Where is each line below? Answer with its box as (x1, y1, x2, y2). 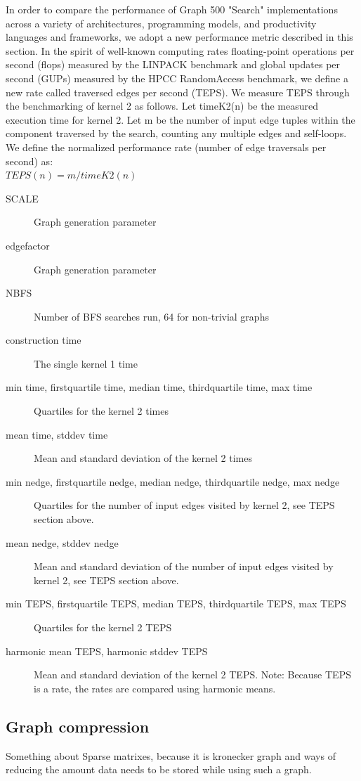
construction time (6, 333, 81, 347)
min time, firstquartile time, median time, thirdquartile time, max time (6, 380, 313, 394)
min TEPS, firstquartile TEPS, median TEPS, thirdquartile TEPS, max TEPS (6, 596, 346, 611)
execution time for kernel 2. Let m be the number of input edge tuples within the (6, 112, 355, 127)
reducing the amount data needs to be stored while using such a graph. (6, 762, 312, 777)
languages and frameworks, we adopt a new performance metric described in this (6, 30, 353, 44)
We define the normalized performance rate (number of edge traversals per (6, 139, 327, 154)
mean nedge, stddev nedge (6, 535, 119, 550)
